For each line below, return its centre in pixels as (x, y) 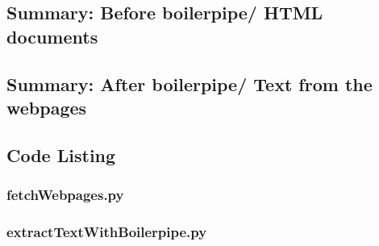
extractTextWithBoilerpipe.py (107, 231)
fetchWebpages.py (65, 195)
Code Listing (61, 154)
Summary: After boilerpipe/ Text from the (189, 83)
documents (52, 36)
